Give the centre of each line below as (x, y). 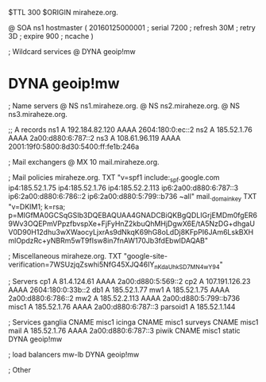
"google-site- (146, 255)
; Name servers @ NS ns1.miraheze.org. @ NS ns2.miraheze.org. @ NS (124, 105)
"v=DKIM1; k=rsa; (37, 206)
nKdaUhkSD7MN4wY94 (187, 267)
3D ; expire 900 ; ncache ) (51, 36)
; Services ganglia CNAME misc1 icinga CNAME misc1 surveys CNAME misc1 (133, 322)
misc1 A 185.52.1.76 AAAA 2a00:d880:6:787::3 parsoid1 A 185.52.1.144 (122, 307)
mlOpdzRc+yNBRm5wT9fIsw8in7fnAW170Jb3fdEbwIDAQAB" (108, 240)
